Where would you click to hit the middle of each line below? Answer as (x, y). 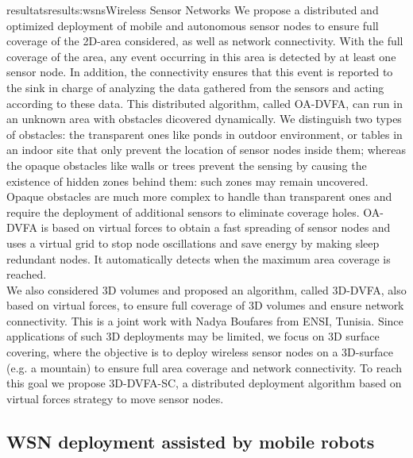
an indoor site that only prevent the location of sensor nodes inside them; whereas (206, 150)
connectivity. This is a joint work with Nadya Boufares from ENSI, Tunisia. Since (205, 320)
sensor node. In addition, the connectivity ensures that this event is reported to (200, 72)
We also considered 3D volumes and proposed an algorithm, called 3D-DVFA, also (206, 289)
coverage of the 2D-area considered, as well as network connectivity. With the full (205, 41)
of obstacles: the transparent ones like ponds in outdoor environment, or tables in (205, 134)
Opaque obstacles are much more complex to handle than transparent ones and (199, 196)
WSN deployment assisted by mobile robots (191, 441)
